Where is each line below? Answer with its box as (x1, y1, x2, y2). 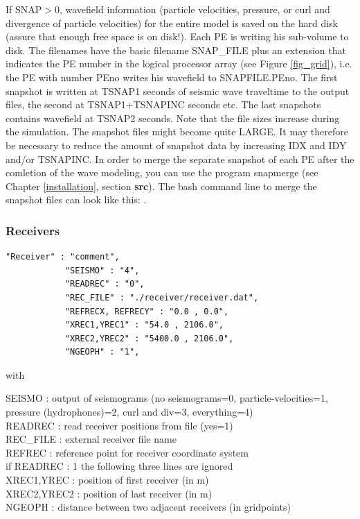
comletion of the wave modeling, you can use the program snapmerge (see (6, 165, 318, 180)
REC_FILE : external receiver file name (6, 432, 177, 446)
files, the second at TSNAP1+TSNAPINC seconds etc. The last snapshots (6, 97, 321, 112)
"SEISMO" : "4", (64, 265, 140, 275)
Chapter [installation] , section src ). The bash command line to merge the (6, 178, 317, 193)
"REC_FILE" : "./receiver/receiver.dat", (64, 292, 259, 303)
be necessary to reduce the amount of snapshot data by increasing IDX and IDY (6, 137, 347, 152)
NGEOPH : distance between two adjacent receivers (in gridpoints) (6, 500, 291, 514)
